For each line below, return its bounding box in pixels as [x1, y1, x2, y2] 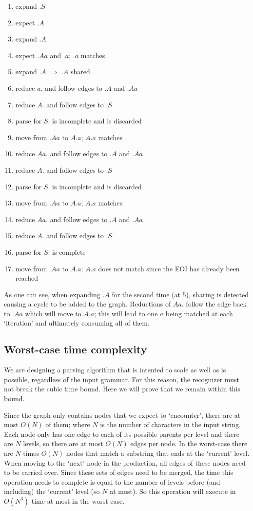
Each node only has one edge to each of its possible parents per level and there [4, 429, 239, 439]
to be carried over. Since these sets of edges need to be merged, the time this [4, 467, 234, 477]
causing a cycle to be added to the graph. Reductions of [4, 299, 171, 309]
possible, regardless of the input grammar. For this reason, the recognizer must [4, 374, 239, 384]
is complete [52, 246, 86, 257]
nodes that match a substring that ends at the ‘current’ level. [66, 448, 250, 458]
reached [15, 273, 39, 283]
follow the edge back [186, 299, 247, 309]
